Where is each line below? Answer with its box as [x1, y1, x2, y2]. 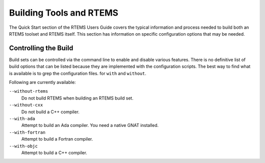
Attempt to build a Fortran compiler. [21, 136, 93, 142]
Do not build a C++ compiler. [21, 109, 79, 115]
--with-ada [9, 116, 35, 122]
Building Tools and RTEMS [9, 7, 119, 18]
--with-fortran [9, 129, 46, 135]
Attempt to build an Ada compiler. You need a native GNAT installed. [21, 122, 159, 128]
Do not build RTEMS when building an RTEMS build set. [21, 95, 133, 101]
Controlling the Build [9, 44, 74, 52]
